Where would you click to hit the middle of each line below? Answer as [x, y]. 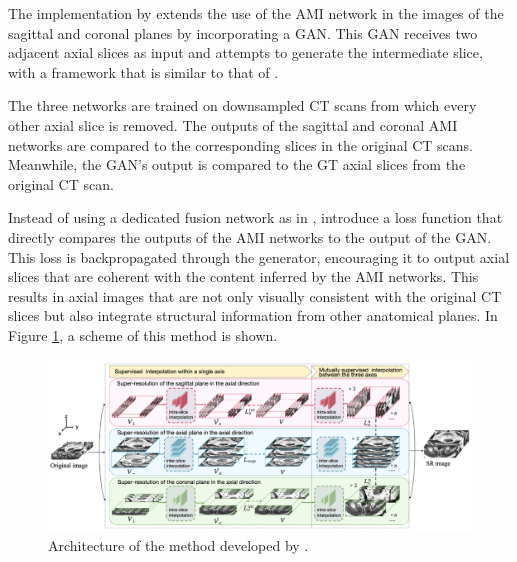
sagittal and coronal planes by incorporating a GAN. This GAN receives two [243, 32]
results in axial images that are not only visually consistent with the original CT [255, 295]
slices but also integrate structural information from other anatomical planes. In [253, 315]
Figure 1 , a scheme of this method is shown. [143, 334]
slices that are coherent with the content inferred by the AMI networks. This [243, 276]
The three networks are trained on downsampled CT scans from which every [242, 105]
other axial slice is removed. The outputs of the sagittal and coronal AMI [233, 124]
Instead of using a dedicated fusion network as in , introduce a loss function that [255, 217]
